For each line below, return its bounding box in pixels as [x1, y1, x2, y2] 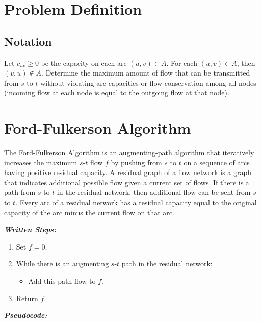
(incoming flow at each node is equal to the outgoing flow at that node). [4, 87, 229, 98]
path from [4, 187, 36, 197]
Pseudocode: [4, 310, 47, 320]
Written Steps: [4, 224, 57, 235]
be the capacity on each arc [41, 57, 127, 68]
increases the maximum [4, 157, 77, 167]
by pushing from [111, 157, 162, 167]
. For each [166, 57, 197, 68]
